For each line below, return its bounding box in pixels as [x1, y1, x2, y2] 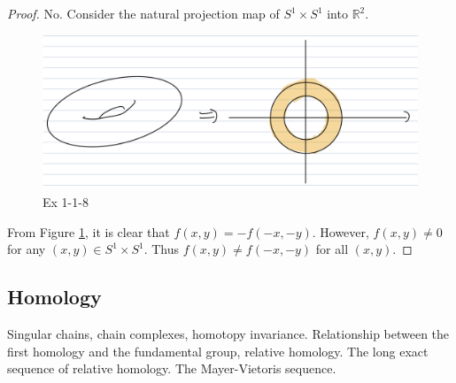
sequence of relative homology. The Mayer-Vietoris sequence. [7, 359, 336, 378]
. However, [312, 222, 369, 241]
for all [315, 240, 349, 258]
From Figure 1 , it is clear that [7, 222, 170, 241]
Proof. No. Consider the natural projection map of [7, 4, 280, 22]
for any [7, 240, 46, 258]
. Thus [143, 240, 180, 258]
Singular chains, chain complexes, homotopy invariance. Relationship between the [7, 324, 450, 342]
